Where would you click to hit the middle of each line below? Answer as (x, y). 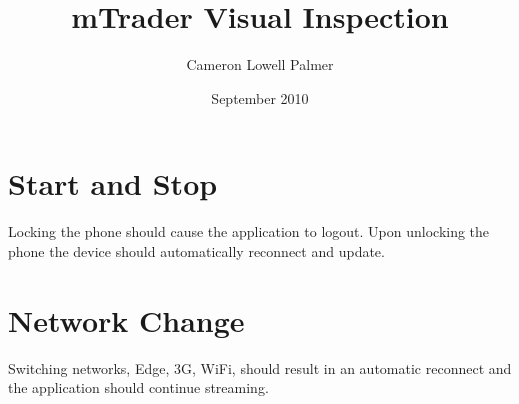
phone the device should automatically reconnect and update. (196, 250)
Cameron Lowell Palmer (260, 64)
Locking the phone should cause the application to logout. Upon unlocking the (249, 231)
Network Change (126, 319)
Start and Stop (113, 183)
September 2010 (260, 97)
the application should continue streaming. (138, 387)
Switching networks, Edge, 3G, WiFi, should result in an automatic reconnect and (260, 367)
